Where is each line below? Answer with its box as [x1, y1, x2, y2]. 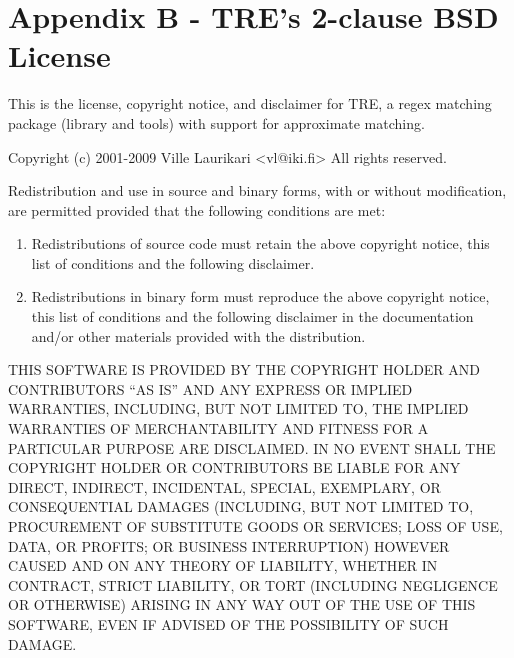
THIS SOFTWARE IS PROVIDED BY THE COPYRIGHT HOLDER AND [8, 359, 481, 380]
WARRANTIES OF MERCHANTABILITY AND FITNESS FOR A [8, 418, 429, 439]
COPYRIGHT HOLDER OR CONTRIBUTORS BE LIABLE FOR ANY [8, 457, 461, 478]
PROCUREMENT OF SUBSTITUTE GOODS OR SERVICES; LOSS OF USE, [8, 516, 503, 536]
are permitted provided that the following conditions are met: [8, 199, 386, 220]
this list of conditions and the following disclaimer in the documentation [31, 306, 474, 327]
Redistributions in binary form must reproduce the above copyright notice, [31, 286, 490, 307]
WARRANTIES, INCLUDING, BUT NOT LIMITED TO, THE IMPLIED [8, 398, 469, 419]
